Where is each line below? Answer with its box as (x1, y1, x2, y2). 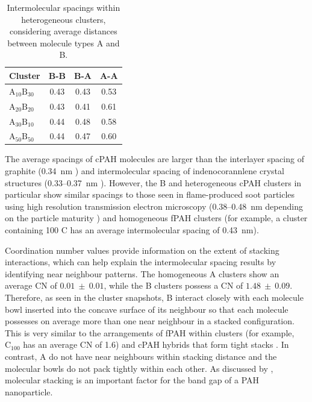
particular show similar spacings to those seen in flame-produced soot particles (5, 188, 295, 201)
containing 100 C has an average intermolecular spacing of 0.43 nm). (5, 224, 259, 236)
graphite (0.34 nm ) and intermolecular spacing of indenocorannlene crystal (5, 165, 284, 177)
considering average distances (9, 25, 117, 37)
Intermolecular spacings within (7, 1, 120, 13)
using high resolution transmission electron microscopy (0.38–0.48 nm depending (5, 199, 303, 212)
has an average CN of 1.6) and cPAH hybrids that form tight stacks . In (23, 338, 289, 351)
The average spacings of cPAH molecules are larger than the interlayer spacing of (5, 152, 304, 165)
